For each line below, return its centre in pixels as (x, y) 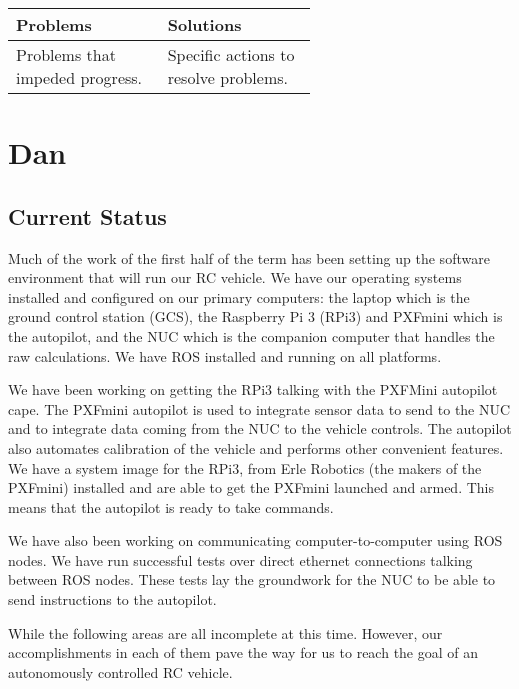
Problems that (66, 54)
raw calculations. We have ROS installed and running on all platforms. (225, 355)
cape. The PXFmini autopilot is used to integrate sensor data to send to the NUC (259, 408)
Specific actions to (231, 54)
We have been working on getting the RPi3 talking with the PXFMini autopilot (253, 389)
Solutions (204, 24)
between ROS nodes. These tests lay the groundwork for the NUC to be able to (252, 579)
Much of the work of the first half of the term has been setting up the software (249, 257)
